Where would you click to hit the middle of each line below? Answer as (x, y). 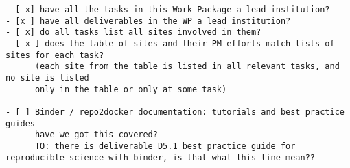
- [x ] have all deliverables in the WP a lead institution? (148, 21)
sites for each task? (55, 55)
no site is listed (47, 78)
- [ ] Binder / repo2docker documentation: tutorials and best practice (175, 112)
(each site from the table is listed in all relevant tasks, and (187, 67)
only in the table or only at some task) (131, 89)
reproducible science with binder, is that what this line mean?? (161, 157)
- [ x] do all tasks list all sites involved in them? (133, 32)
